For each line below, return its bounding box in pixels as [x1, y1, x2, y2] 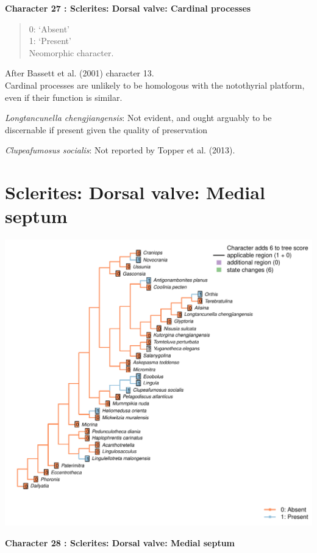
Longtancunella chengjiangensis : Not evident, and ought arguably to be [5, 111, 272, 124]
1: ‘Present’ [29, 34, 71, 47]
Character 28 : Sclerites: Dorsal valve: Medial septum [5, 536, 235, 549]
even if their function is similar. [5, 90, 123, 103]
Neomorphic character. [29, 46, 114, 59]
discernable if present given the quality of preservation [5, 123, 208, 136]
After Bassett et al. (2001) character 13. [5, 67, 154, 79]
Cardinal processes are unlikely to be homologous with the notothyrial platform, [5, 78, 305, 91]
